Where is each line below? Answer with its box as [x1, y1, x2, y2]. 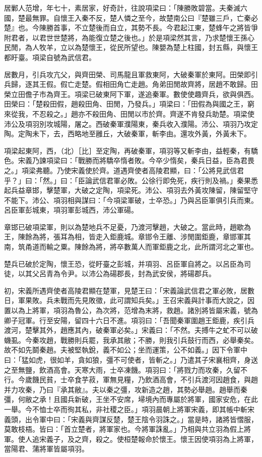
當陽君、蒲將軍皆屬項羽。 [4, 443, 89, 454]
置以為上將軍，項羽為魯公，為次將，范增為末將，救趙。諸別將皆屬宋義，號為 [4, 305, 258, 316]
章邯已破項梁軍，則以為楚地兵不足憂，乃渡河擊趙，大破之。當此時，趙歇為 [4, 221, 251, 232]
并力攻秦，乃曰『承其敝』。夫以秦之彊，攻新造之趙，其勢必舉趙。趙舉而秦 [4, 384, 247, 394]
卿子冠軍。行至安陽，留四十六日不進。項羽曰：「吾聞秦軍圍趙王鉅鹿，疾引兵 [4, 315, 254, 325]
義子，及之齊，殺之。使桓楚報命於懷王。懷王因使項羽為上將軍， [46, 433, 258, 444]
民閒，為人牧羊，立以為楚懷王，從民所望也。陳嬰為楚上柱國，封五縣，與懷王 [4, 42, 258, 53]
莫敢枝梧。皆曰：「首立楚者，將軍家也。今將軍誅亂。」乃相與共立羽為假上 [4, 424, 244, 434]
